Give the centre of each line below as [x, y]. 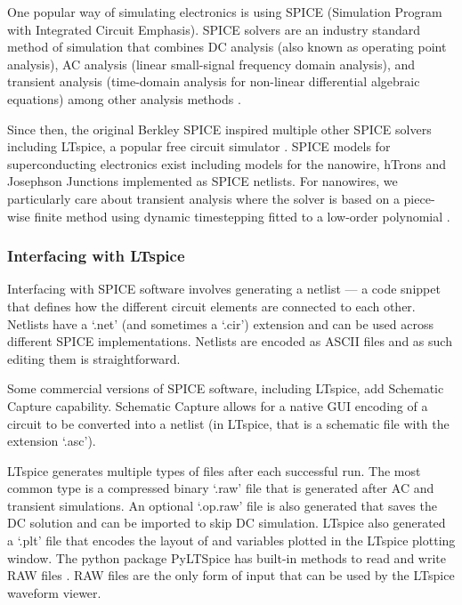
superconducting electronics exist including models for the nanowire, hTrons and [227, 163]
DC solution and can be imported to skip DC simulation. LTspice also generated [227, 523]
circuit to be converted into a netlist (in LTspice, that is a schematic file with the [228, 423]
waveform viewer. [54, 592]
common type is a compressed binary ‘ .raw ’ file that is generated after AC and [221, 488]
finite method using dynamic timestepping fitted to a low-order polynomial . [242, 216]
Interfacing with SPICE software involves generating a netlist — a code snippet [224, 289]
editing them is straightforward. [94, 358]
